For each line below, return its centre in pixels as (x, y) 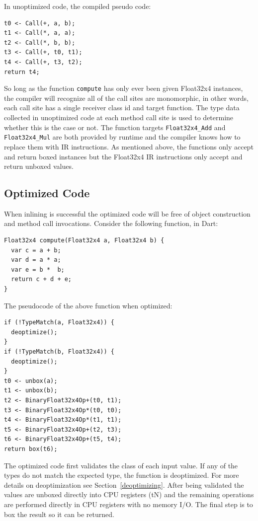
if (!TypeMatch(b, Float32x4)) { (59, 352)
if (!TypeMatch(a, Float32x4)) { (59, 323)
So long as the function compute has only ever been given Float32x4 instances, (124, 88)
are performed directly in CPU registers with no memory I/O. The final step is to (129, 504)
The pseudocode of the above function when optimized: (88, 305)
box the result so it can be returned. (59, 514)
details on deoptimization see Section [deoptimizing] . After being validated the (124, 484)
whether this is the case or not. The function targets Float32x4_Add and (115, 127)
